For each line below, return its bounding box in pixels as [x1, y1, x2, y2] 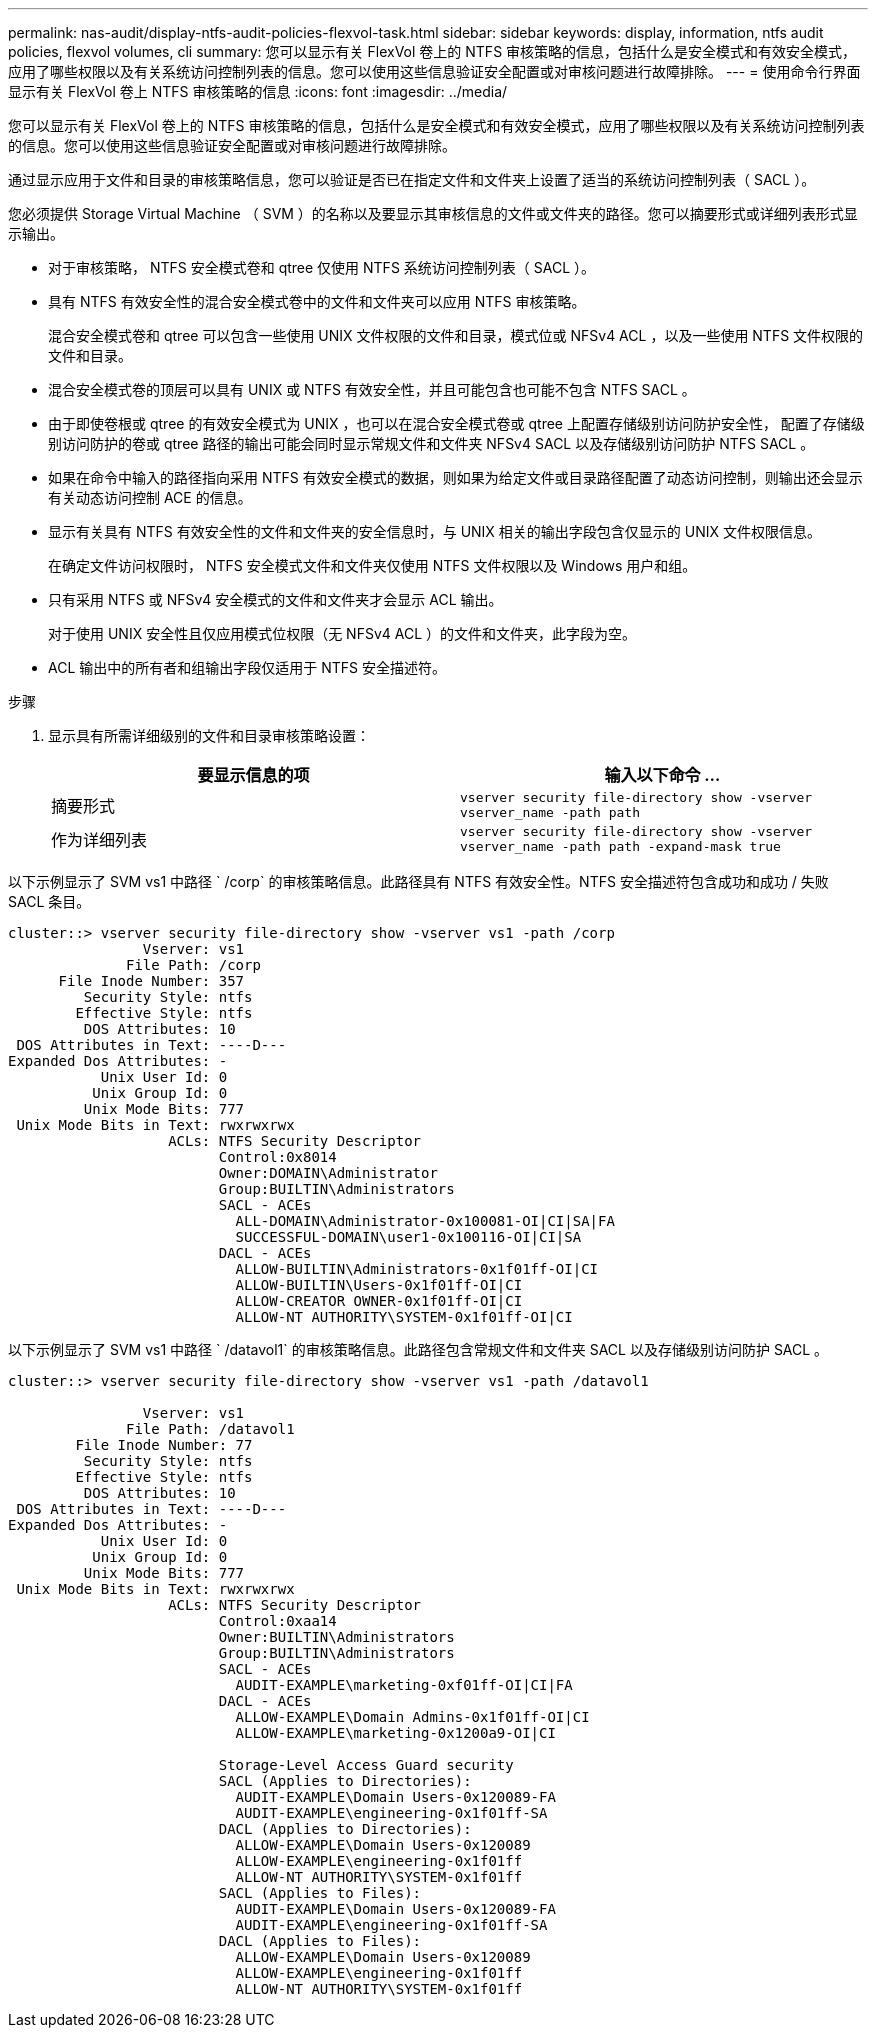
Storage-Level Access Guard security [218, 1757, 514, 1773]
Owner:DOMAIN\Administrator [218, 1165, 438, 1181]
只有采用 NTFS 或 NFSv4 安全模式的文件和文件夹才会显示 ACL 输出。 [48, 591, 503, 608]
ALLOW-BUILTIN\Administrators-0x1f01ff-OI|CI [235, 1261, 599, 1277]
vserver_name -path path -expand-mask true [460, 839, 781, 854]
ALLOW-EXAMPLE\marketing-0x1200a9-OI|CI [235, 1725, 556, 1741]
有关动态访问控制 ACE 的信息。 [48, 489, 252, 506]
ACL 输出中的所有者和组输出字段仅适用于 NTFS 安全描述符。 [48, 659, 446, 676]
